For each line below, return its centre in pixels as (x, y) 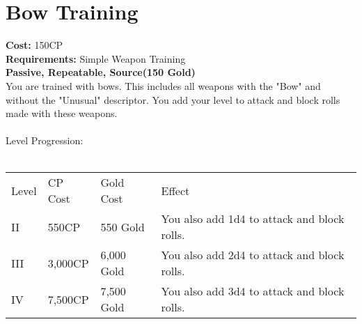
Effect (175, 190)
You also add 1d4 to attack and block (253, 219)
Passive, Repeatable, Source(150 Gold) (101, 72)
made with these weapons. (62, 113)
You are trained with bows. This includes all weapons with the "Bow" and (163, 85)
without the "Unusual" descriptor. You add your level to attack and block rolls (173, 99)
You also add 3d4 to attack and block (253, 291)
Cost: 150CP (34, 45)
